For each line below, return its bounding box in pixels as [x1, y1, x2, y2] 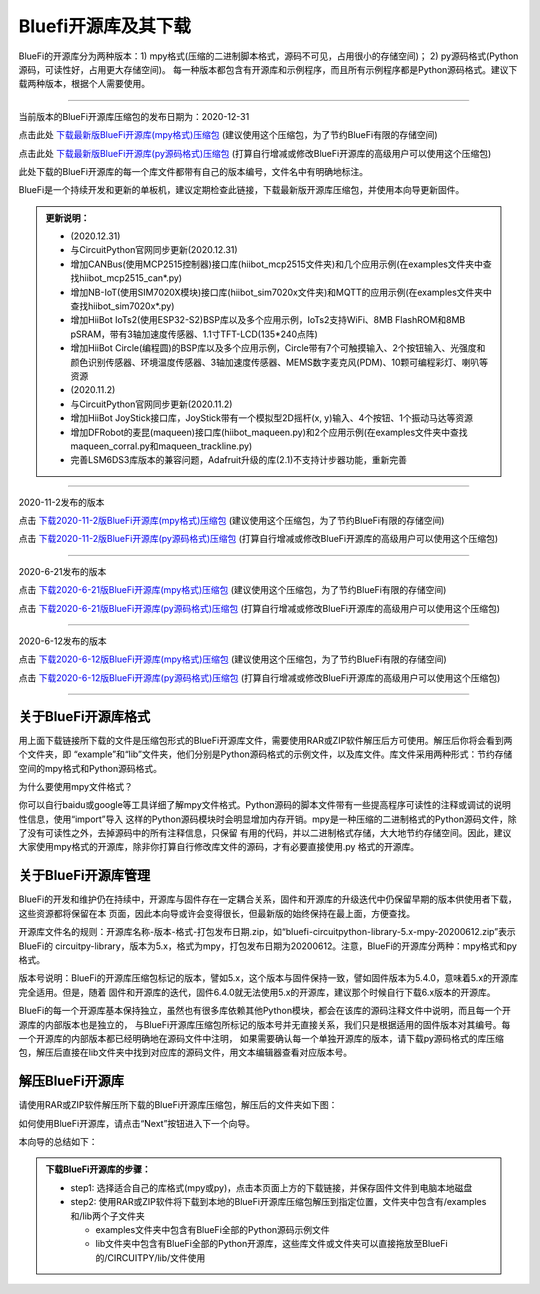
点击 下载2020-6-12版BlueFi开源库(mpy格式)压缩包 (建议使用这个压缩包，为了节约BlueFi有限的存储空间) [18, 653, 447, 665]
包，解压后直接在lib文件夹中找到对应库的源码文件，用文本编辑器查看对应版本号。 [18, 1046, 353, 1059]
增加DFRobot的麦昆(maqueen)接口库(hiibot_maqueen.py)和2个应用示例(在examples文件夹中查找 [70, 426, 469, 438]
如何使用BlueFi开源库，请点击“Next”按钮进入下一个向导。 [18, 1117, 255, 1129]
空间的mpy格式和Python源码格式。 [18, 762, 162, 774]
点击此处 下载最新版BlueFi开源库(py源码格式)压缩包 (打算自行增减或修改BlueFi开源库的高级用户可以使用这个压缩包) [18, 147, 492, 159]
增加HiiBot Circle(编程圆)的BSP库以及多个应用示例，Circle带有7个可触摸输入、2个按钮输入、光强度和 [70, 342, 486, 354]
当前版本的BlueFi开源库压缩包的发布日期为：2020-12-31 [18, 110, 250, 122]
